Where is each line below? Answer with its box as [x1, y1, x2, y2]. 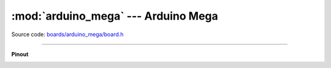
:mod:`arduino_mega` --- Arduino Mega [11, 9, 219, 23]
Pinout [11, 50, 29, 58]
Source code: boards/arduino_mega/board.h [11, 31, 124, 38]
